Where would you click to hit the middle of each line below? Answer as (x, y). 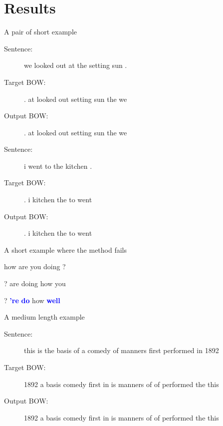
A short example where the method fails (65, 249)
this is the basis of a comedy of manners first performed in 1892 (121, 350)
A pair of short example (40, 32)
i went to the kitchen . (58, 166)
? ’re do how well (32, 300)
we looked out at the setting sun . (76, 65)
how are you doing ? (35, 266)
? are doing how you (35, 283)
